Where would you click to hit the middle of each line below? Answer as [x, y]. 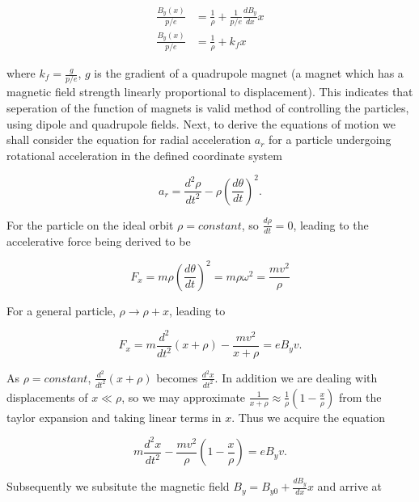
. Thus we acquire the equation [309, 417]
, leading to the [331, 224]
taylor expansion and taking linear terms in [114, 417]
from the [360, 397]
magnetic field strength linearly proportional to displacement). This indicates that [210, 92]
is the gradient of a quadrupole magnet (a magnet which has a [249, 73]
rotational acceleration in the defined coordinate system [144, 155]
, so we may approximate [184, 397]
